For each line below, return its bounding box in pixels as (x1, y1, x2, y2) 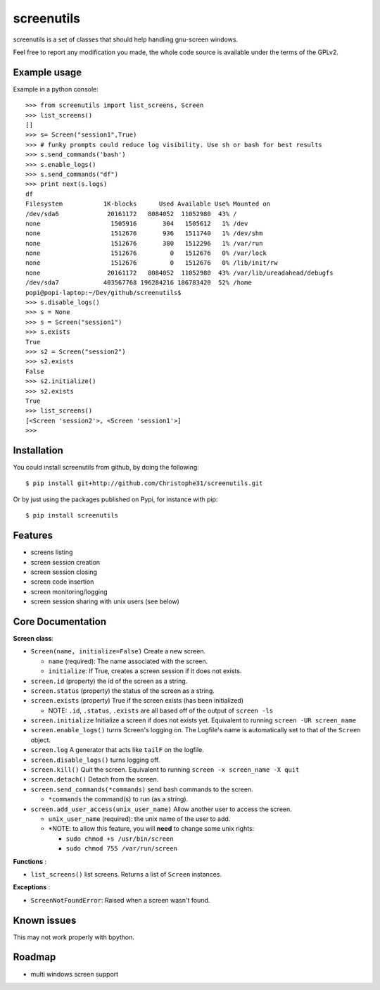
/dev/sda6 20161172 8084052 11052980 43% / (25, 210, 237, 218)
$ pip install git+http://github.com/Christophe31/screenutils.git (25, 480, 263, 487)
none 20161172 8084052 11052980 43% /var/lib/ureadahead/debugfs (25, 268, 334, 277)
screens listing (30, 548, 73, 556)
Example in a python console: (13, 84, 99, 93)
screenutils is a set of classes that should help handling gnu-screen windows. (13, 35, 239, 44)
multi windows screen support (30, 970, 119, 978)
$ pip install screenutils (25, 511, 119, 520)
